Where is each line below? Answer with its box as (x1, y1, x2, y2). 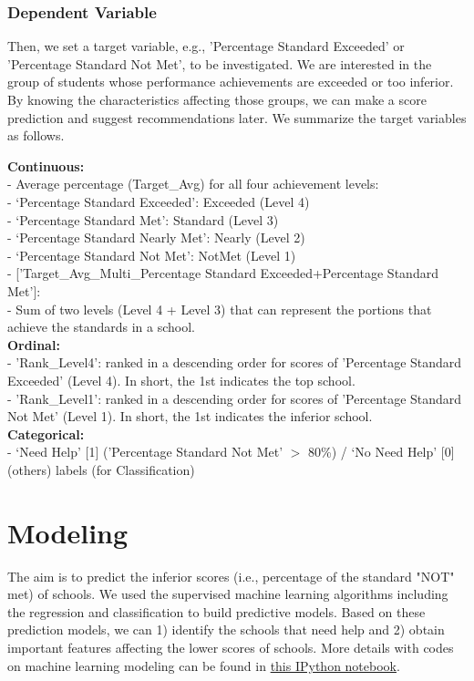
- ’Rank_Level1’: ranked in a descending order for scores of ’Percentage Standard (7, 388, 462, 408)
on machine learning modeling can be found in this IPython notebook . (7, 655, 400, 675)
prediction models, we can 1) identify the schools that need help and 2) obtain (7, 620, 445, 639)
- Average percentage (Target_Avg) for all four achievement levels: (7, 174, 379, 193)
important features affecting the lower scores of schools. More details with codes (7, 637, 454, 656)
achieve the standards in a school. (7, 317, 195, 336)
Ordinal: (7, 335, 60, 354)
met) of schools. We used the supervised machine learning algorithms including (7, 584, 448, 604)
